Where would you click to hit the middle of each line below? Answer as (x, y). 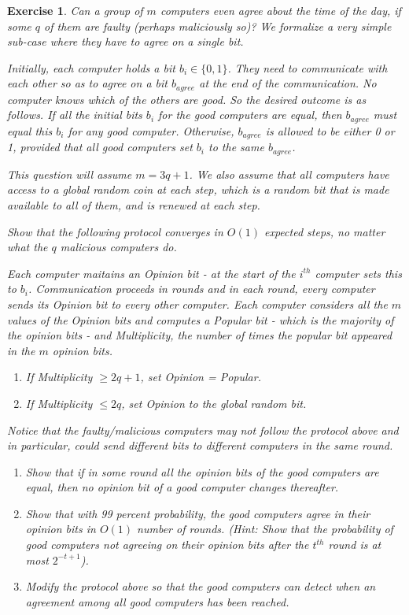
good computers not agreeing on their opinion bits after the (167, 545)
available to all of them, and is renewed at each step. (134, 204)
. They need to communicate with (308, 67)
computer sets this (358, 273)
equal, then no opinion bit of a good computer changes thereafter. (182, 487)
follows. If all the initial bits (75, 115)
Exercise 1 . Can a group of (75, 10)
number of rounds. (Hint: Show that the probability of (265, 529)
